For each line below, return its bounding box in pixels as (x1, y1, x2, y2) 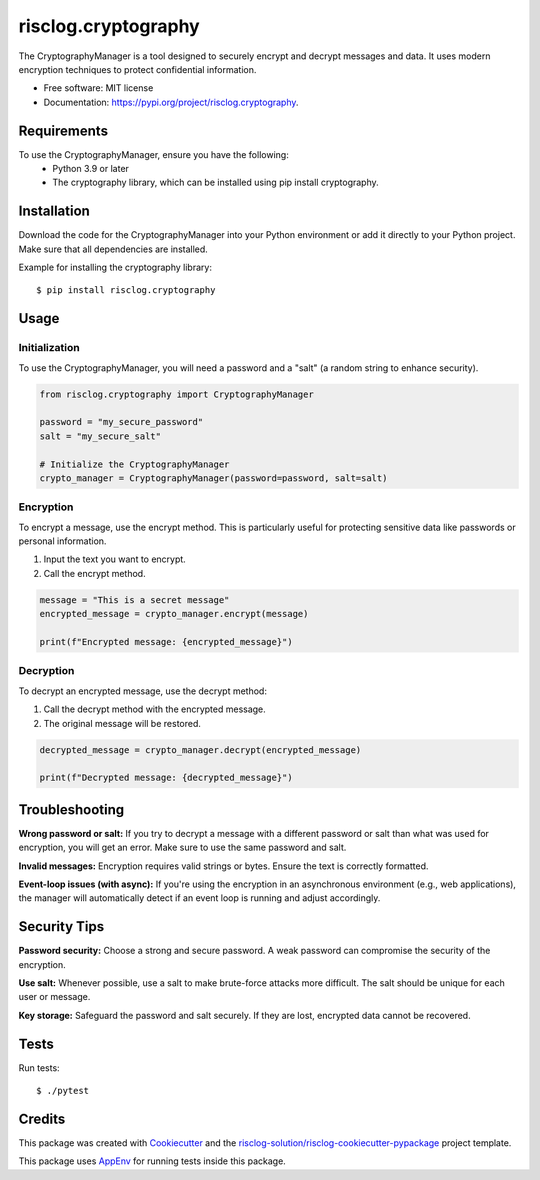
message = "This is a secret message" (39, 594, 230, 605)
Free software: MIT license (43, 82, 154, 94)
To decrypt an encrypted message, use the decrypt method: (18, 685, 267, 697)
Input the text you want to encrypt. (43, 553, 187, 565)
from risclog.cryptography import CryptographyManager (39, 388, 314, 400)
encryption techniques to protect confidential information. (18, 63, 257, 75)
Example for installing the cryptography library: (18, 261, 212, 274)
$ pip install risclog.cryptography (36, 285, 216, 296)
